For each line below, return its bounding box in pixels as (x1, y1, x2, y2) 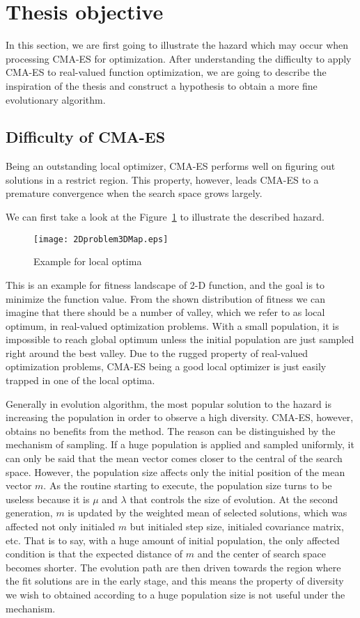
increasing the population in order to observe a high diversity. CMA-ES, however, (6, 410, 354, 425)
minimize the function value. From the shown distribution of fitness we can (6, 291, 326, 306)
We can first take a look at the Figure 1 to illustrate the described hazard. (6, 209, 324, 224)
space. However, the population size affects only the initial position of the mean (6, 464, 345, 479)
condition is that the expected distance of (6, 546, 183, 561)
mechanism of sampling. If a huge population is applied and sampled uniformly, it (6, 437, 354, 452)
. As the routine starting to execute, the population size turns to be (43, 478, 332, 493)
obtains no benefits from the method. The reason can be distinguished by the (6, 423, 336, 438)
